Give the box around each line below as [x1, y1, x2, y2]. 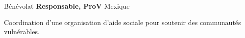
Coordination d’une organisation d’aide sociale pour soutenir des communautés [4, 17, 241, 27]
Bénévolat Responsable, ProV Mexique [4, 1, 130, 11]
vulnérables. [4, 26, 40, 37]
